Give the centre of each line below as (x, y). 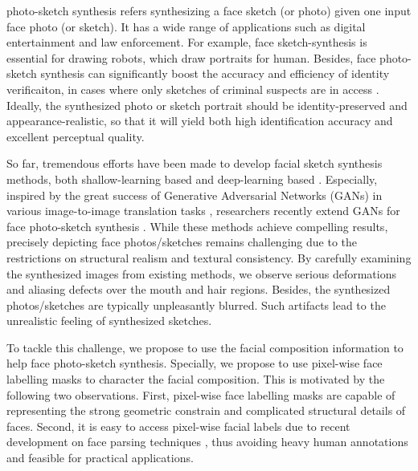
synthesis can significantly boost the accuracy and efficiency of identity (215, 73)
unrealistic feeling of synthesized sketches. (109, 321)
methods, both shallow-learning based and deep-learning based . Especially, (192, 179)
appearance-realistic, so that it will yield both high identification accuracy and (200, 121)
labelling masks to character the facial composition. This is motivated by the (196, 379)
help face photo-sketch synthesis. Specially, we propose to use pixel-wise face (195, 363)
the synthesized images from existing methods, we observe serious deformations (201, 273)
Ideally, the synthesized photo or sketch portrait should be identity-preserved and (207, 105)
